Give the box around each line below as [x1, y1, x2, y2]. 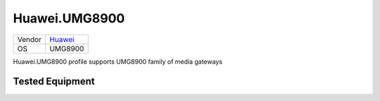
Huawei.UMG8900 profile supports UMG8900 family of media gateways [13, 57, 223, 66]
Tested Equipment [13, 76, 95, 88]
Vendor [17, 34, 42, 44]
